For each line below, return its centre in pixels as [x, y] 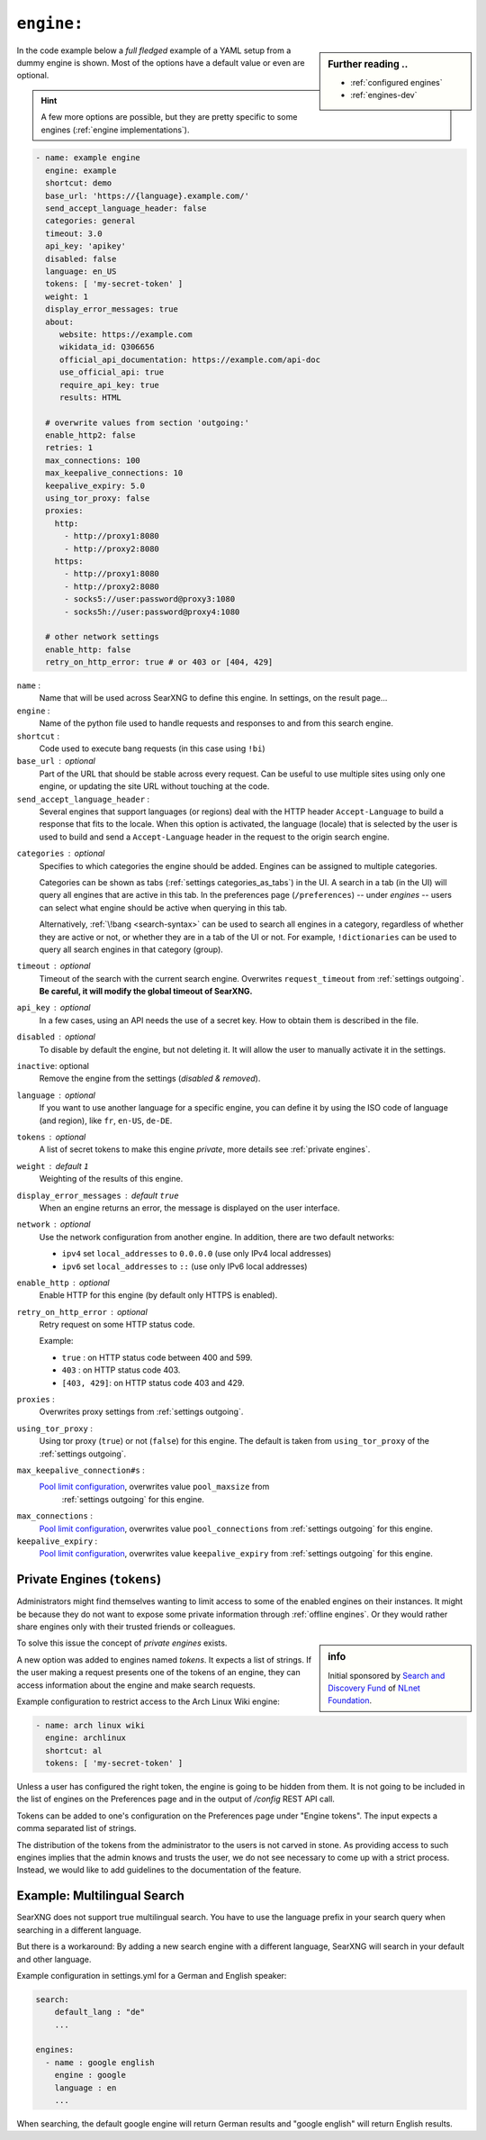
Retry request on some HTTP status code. [117, 1325]
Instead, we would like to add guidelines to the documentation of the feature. [159, 1870]
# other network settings [102, 637]
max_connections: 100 [93, 460]
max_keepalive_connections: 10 [114, 473]
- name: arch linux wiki [90, 1725]
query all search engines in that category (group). [131, 949]
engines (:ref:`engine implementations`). [115, 130]
